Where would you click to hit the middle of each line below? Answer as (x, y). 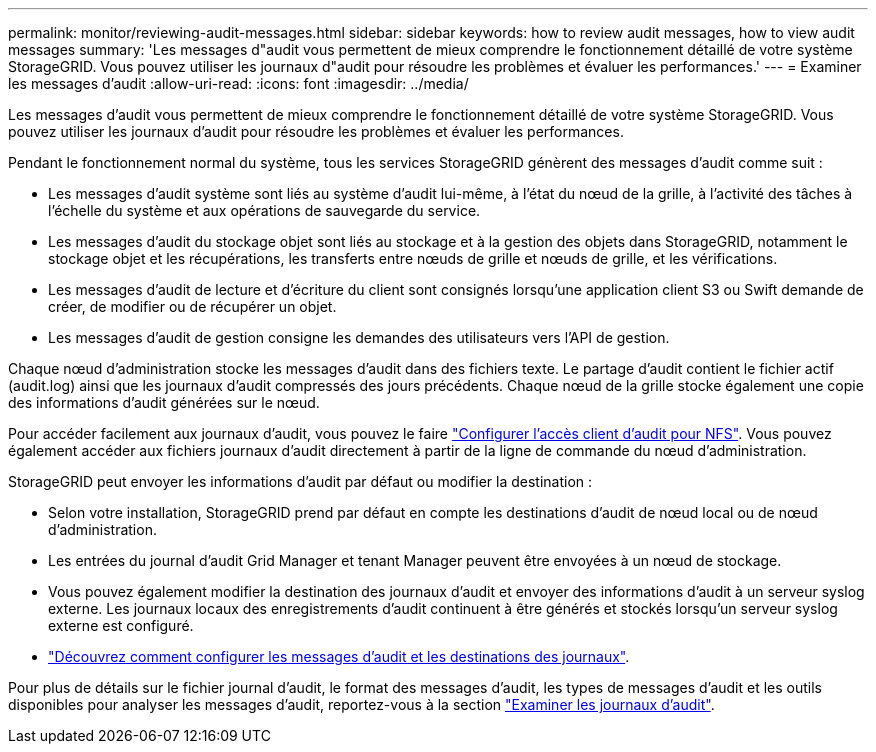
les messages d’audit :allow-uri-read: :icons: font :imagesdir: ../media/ (238, 83)
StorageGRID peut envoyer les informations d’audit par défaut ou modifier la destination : (300, 481)
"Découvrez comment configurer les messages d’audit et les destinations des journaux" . (339, 656)
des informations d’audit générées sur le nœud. (164, 402)
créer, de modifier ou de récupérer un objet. (192, 306)
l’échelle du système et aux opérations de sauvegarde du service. (264, 210)
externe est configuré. (121, 625)
